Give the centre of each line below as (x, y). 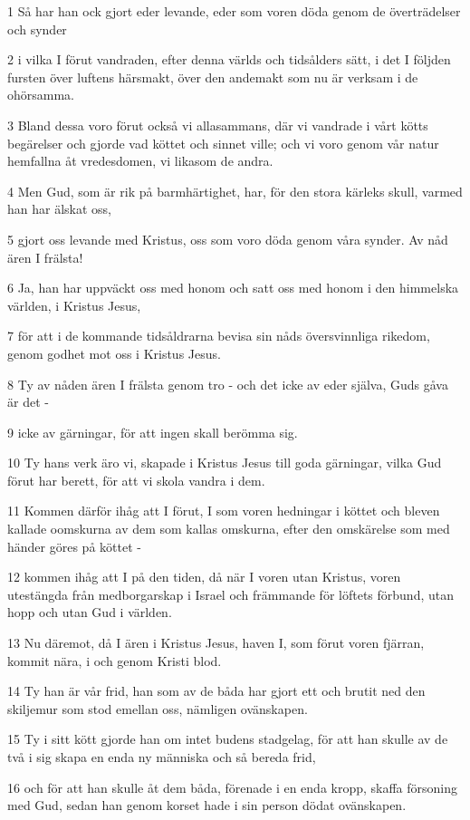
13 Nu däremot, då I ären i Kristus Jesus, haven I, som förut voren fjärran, (216, 643)
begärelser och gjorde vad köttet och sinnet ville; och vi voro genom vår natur (223, 143)
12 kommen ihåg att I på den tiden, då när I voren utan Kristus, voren (204, 577)
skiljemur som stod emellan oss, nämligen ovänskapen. (158, 708)
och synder (37, 29)
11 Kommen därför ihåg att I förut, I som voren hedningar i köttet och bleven (224, 511)
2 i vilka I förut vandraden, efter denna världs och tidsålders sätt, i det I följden (229, 59)
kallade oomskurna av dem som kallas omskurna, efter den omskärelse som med (229, 529)
